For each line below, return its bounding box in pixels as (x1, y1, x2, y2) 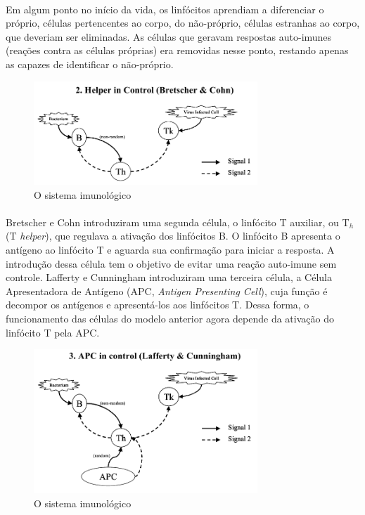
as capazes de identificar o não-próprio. (6, 56, 174, 71)
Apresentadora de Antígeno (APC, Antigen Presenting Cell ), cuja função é (6, 283, 328, 298)
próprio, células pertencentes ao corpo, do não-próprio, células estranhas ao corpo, (6, 15, 360, 30)
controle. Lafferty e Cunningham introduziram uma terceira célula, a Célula (6, 270, 332, 285)
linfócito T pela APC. (6, 325, 100, 339)
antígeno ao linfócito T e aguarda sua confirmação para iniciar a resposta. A (6, 242, 335, 257)
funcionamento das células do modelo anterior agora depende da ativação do (6, 311, 334, 326)
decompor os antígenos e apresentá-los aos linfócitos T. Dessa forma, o (6, 297, 309, 312)
